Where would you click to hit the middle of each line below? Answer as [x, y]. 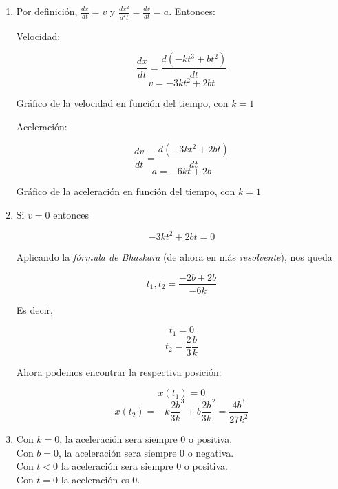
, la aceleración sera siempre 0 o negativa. [146, 452]
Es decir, [34, 309]
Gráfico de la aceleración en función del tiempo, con [126, 191]
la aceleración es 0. [101, 479]
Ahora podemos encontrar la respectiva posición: [119, 371]
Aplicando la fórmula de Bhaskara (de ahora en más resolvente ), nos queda [174, 256]
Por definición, [47, 11]
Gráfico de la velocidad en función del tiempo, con [122, 103]
